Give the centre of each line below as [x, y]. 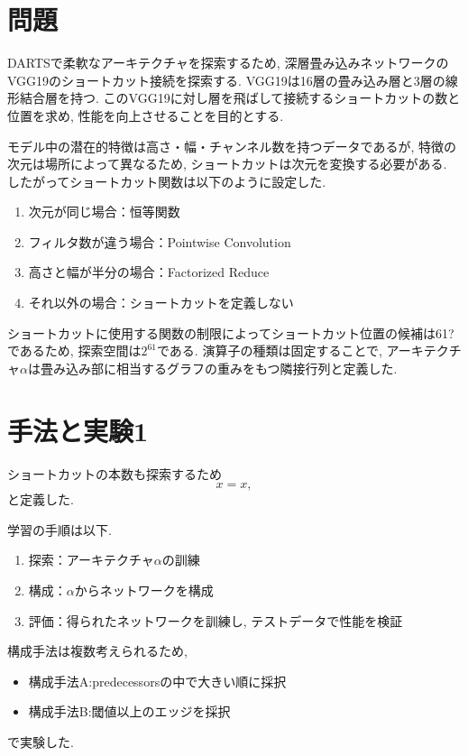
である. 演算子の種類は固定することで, [270, 350]
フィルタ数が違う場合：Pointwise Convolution [160, 241]
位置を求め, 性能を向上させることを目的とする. [146, 115]
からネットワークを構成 [144, 590]
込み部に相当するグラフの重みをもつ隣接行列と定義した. [231, 368]
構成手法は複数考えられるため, [97, 651]
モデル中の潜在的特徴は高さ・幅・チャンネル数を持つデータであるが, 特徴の [232, 146]
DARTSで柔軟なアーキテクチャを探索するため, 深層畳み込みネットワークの [228, 63]
